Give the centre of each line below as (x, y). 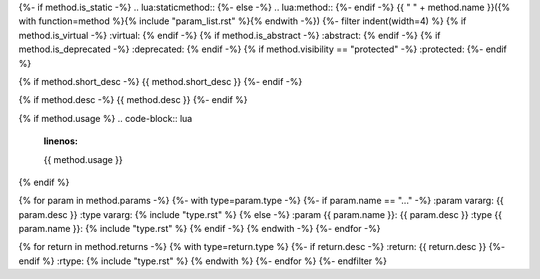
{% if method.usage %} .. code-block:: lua (105, 118)
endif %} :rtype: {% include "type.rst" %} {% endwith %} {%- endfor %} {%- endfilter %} (203, 261)
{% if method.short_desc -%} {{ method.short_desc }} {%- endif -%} (160, 81)
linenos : (61, 141)
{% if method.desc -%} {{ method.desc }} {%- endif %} (133, 100)
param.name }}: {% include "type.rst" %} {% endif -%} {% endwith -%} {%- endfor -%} (199, 229)
